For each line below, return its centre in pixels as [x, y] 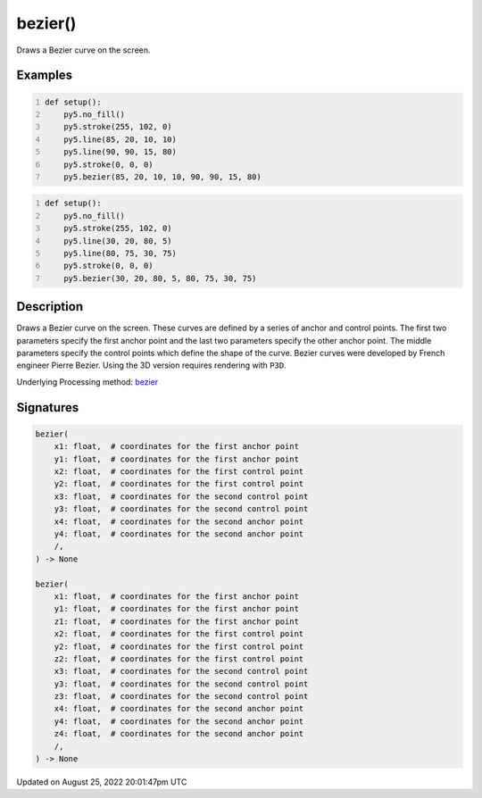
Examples [45, 75]
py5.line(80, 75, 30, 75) [120, 254]
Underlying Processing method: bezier [87, 382]
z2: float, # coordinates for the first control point [179, 659]
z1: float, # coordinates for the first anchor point [176, 621]
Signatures [48, 407]
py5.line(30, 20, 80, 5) [118, 241]
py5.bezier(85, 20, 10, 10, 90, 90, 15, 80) [163, 177]
